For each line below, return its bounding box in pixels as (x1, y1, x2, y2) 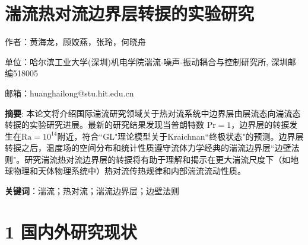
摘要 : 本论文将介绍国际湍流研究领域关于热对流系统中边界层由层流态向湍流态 (5, 107, 301, 119)
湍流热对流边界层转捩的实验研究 (5, 1, 255, 25)
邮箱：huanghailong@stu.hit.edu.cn (5, 86, 134, 99)
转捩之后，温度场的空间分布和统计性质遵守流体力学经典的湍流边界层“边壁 (5, 141, 291, 154)
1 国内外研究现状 (5, 219, 137, 243)
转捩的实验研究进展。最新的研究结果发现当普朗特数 (5, 118, 204, 131)
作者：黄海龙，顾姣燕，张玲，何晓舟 (5, 36, 146, 48)
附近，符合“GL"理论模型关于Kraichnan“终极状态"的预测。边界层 (57, 130, 304, 142)
